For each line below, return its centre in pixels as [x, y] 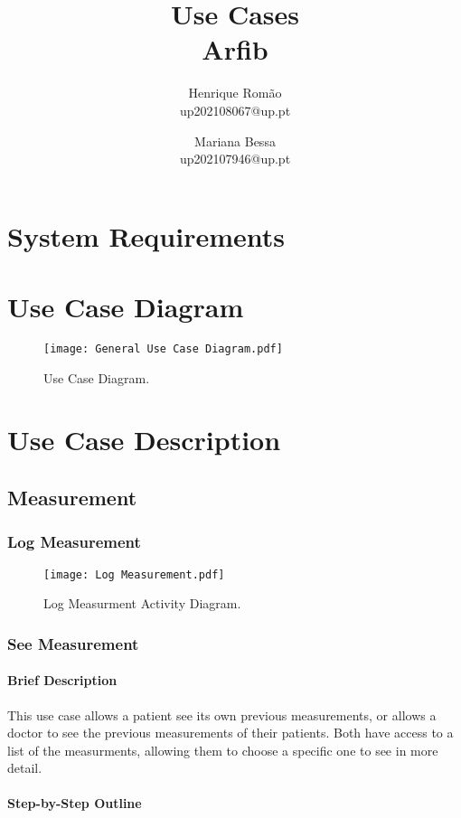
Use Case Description [144, 440]
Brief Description [62, 680]
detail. [25, 768]
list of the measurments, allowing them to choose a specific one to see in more [223, 750]
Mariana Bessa [235, 141]
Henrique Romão [235, 93]
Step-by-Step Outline [75, 803]
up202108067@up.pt [235, 110]
